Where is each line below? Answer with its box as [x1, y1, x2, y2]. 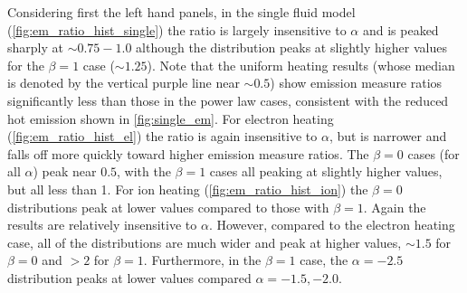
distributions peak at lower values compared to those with [7, 197, 329, 216]
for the [7, 55, 44, 74]
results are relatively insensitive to [7, 215, 197, 234]
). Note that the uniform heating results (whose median [147, 55, 455, 74]
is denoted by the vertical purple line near [7, 73, 240, 92]
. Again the [363, 197, 426, 216]
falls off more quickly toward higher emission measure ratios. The [7, 144, 369, 163]
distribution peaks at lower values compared [7, 268, 252, 287]
